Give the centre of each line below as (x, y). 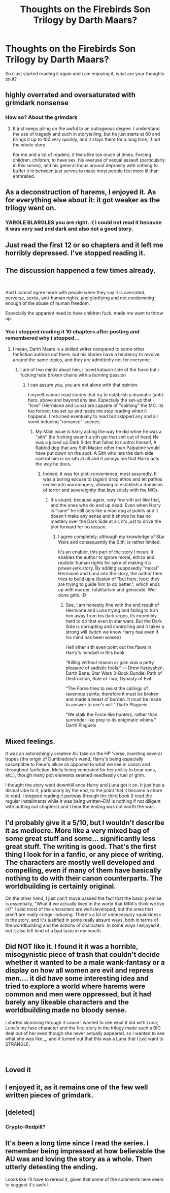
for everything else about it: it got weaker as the (83, 200)
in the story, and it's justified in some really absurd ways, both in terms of (82, 920)
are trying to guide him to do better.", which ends (109, 584)
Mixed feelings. (30, 741)
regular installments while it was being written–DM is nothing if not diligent (83, 801)
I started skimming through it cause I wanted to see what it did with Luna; (82, 1022)
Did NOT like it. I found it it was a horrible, (72, 947)
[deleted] (20, 1112)
